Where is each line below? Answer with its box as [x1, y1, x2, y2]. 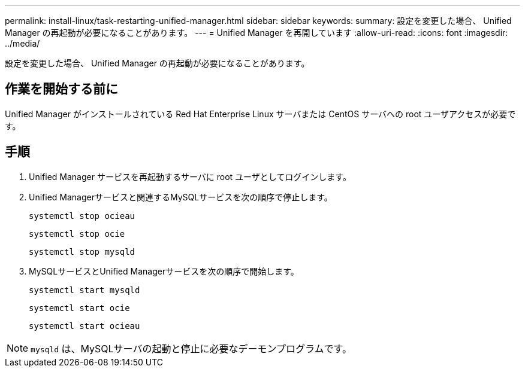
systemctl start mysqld [29, 285, 140, 295]
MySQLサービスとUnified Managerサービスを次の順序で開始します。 [29, 266, 299, 276]
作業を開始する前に [5, 81, 118, 97]
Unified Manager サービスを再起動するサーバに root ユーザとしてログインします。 [29, 171, 351, 182]
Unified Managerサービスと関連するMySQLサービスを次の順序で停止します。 [29, 191, 333, 202]
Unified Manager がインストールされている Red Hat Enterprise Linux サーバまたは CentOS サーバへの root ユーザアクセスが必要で [5, 108, 516, 119]
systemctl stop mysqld [29, 246, 135, 257]
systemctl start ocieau [29, 321, 140, 331]
